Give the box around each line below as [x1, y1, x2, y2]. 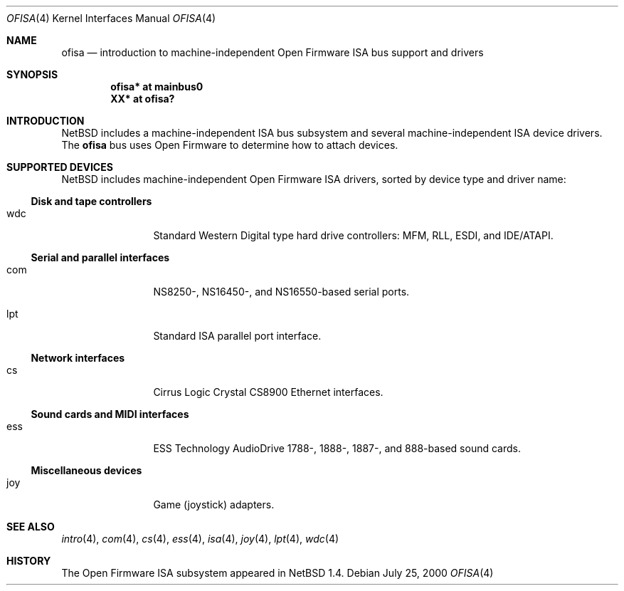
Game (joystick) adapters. [153, 498, 275, 511]
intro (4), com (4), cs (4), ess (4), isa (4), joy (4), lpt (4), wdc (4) [61, 533, 339, 545]
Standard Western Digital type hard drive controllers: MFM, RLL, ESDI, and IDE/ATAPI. [153, 229, 554, 241]
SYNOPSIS [6, 68, 58, 80]
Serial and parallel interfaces [31, 251, 170, 263]
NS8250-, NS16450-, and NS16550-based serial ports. [153, 286, 410, 298]
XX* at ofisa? [110, 93, 175, 105]
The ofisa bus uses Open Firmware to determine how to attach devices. [61, 139, 398, 151]
